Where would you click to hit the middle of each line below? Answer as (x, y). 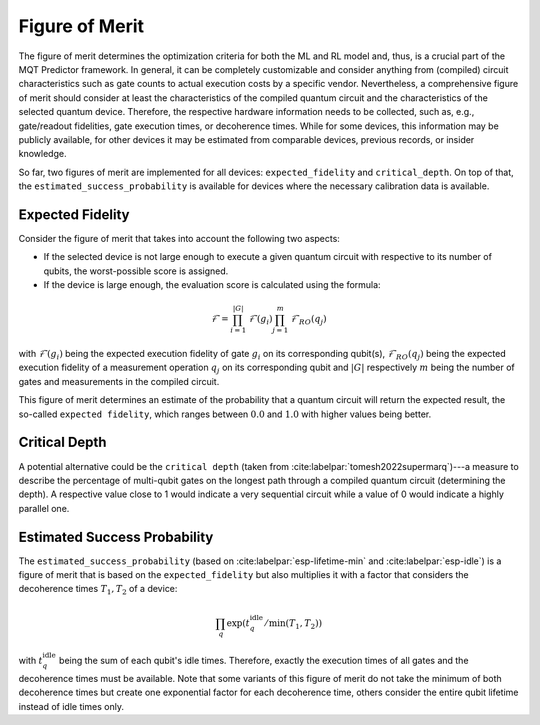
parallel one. (44, 508)
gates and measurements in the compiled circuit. (119, 381)
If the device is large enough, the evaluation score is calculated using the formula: (212, 285)
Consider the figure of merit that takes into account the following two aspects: (179, 238)
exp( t (238, 623)
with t (31, 661)
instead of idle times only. (71, 706)
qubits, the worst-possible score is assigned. (136, 271)
